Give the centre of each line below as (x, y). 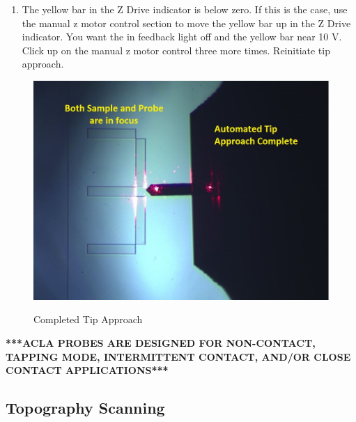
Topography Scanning (85, 408)
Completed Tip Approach (88, 319)
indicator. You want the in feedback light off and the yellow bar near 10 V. (182, 37)
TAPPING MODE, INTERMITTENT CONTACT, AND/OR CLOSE (178, 356)
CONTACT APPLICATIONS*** (87, 370)
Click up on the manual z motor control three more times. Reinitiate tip (176, 50)
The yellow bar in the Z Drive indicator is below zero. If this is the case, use (185, 9)
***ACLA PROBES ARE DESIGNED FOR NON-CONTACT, (161, 342)
